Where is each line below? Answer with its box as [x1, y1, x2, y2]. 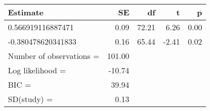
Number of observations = [8, 50, 99, 61]
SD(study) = [8, 93, 53, 105]
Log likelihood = [8, 64, 66, 76]
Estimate [8, 6, 44, 18]
